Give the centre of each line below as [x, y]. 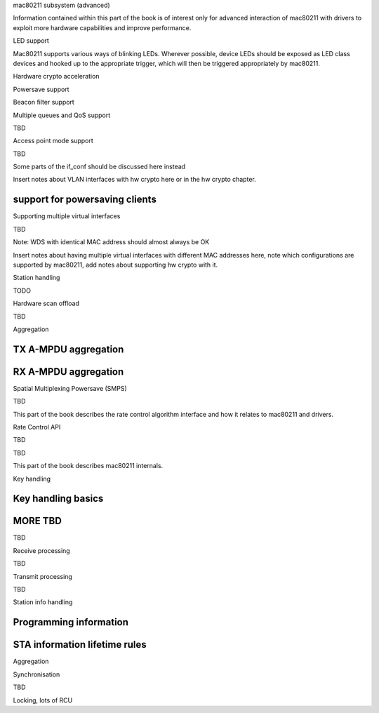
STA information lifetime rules [80, 645]
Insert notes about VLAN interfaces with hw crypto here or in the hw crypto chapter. [134, 180]
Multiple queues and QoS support [62, 115]
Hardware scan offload [46, 304]
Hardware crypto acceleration [56, 76]
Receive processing [41, 550]
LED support [31, 41]
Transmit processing [43, 576]
